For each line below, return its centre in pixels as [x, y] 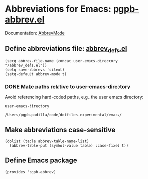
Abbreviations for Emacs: [58, 9]
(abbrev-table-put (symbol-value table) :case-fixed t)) [69, 146]
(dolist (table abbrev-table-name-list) [47, 141]
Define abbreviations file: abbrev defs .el [66, 49]
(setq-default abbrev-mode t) [36, 74]
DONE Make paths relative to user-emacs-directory [68, 86]
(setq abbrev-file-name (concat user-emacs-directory [61, 61]
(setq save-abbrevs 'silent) [35, 70]
